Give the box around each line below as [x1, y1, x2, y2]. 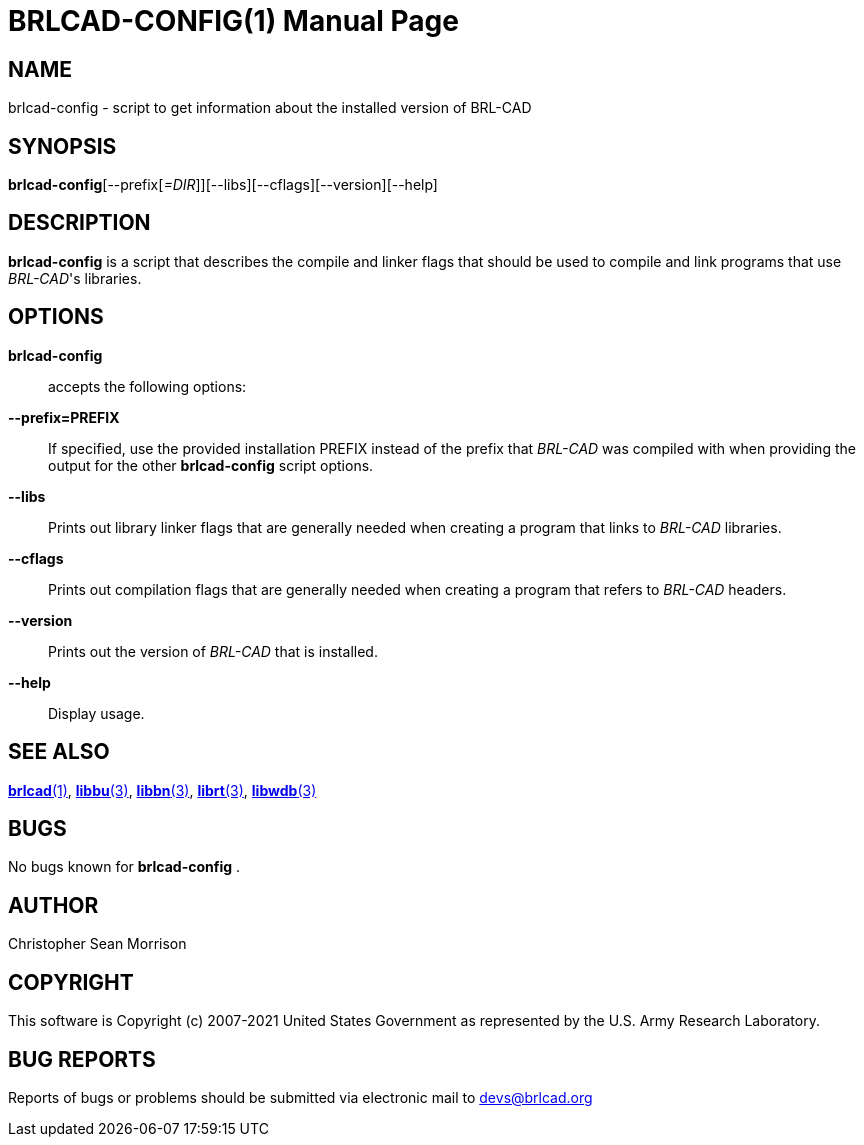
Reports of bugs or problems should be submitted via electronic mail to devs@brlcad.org [8, 1088, 593, 1106]
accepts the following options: [48, 377, 247, 395]
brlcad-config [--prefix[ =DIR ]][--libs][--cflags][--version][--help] [8, 176, 438, 194]
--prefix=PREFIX [8, 408, 120, 426]
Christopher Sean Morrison [8, 935, 187, 953]
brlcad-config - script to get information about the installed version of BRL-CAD [8, 99, 532, 117]
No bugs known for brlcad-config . [8, 858, 241, 876]
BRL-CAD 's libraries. [8, 269, 142, 287]
